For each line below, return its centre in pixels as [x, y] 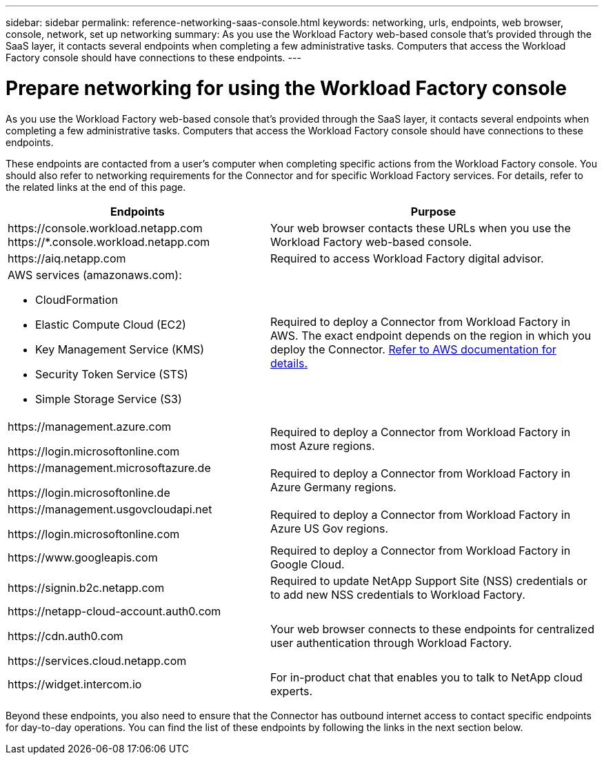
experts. [291, 691]
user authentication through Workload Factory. [391, 643]
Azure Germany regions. [333, 487]
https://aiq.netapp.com [67, 258]
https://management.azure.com [90, 426]
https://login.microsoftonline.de [89, 492]
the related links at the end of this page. [96, 187]
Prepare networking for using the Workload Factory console [286, 88]
